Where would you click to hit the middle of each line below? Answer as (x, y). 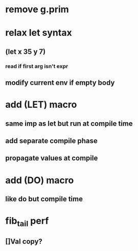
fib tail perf (27, 222)
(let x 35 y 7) (26, 51)
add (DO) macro (40, 180)
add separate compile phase (52, 141)
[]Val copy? (24, 242)
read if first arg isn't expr (37, 66)
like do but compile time (44, 199)
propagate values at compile (52, 158)
